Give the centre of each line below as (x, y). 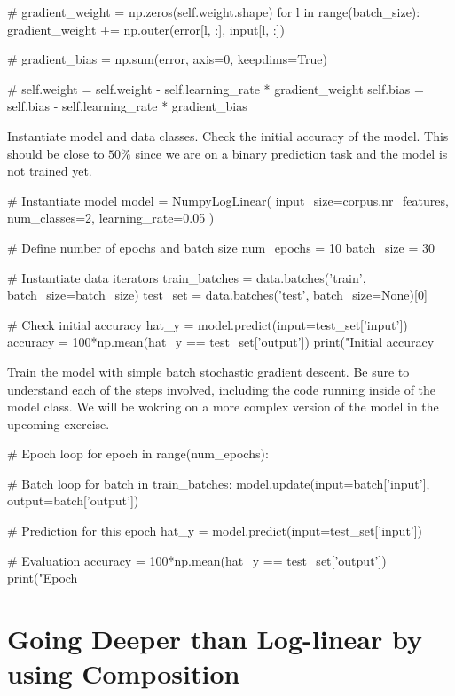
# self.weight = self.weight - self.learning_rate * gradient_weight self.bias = (216, 88)
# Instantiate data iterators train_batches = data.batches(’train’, (187, 277)
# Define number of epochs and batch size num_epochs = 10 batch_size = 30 (221, 247)
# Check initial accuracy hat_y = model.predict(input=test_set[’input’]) (208, 324)
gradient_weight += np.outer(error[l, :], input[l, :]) (146, 29)
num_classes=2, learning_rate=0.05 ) (111, 218)
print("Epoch (43, 578)
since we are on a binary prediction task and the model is (291, 153)
